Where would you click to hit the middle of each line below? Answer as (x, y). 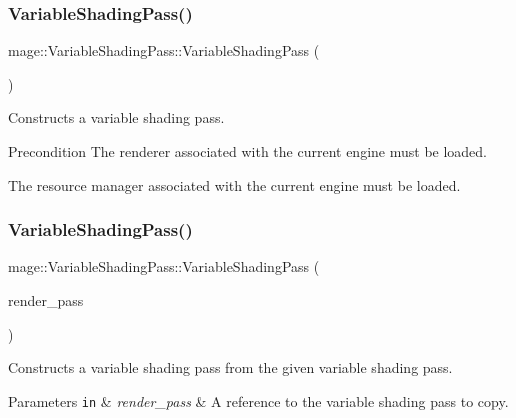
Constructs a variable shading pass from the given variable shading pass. (230, 367)
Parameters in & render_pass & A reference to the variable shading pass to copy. (258, 400)
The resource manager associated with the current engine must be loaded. (234, 184)
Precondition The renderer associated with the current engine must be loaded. (248, 151)
